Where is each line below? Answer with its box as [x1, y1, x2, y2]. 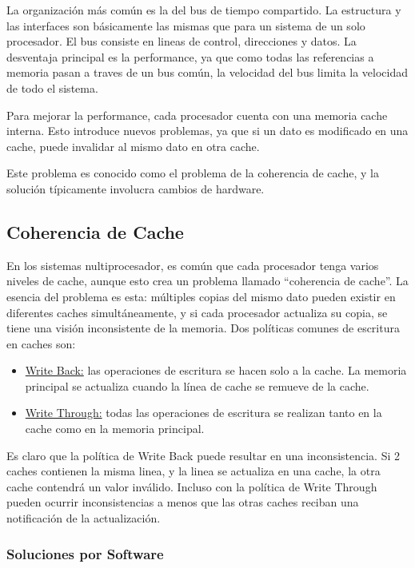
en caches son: [6, 335, 76, 352]
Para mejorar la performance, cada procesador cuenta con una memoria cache [6, 106, 388, 123]
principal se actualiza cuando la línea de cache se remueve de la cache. [25, 377, 369, 394]
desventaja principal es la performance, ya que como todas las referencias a [6, 48, 374, 65]
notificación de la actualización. [6, 510, 161, 526]
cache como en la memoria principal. [25, 420, 205, 437]
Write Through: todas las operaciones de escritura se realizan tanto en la [25, 404, 382, 421]
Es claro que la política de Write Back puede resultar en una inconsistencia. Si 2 [6, 447, 401, 463]
